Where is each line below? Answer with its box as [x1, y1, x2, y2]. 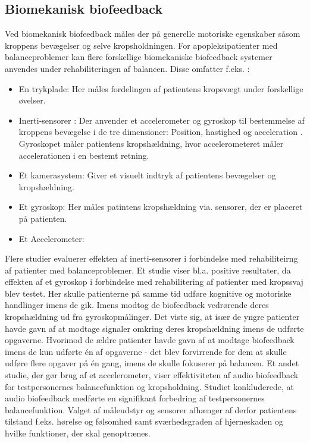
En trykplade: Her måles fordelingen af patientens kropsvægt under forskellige [18, 82, 303, 95]
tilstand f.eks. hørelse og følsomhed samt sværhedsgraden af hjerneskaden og [5, 415, 283, 428]
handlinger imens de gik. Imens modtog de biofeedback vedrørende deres [5, 299, 269, 311]
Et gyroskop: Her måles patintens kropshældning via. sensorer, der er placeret [18, 200, 303, 213]
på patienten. [18, 212, 67, 224]
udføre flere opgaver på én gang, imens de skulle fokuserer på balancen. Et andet [5, 357, 299, 369]
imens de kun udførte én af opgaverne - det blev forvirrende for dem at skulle [5, 345, 287, 357]
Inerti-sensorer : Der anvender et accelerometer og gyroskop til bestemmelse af [18, 114, 305, 126]
